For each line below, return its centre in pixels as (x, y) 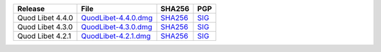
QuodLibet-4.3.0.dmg (117, 27)
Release (31, 9)
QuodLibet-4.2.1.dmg (116, 36)
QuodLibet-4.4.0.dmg (117, 18)
